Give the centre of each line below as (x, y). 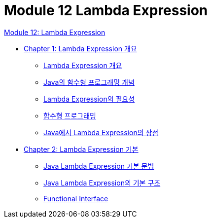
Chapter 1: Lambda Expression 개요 (80, 48)
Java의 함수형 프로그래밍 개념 (89, 82)
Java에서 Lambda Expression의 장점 (101, 132)
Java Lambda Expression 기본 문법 (99, 166)
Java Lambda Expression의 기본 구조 (102, 183)
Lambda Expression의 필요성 (89, 99)
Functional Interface (76, 198)
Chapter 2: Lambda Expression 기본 (81, 149)
